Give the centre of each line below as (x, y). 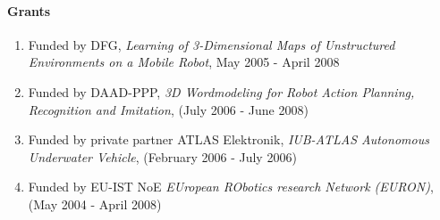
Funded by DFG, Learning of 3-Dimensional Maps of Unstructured (212, 44)
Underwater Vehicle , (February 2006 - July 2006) (162, 156)
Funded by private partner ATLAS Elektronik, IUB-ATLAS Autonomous (228, 139)
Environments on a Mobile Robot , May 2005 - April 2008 (184, 62)
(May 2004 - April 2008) (95, 204)
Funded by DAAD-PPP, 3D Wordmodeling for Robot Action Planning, (221, 91)
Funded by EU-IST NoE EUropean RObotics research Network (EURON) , (231, 187)
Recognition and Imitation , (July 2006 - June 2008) (168, 109)
